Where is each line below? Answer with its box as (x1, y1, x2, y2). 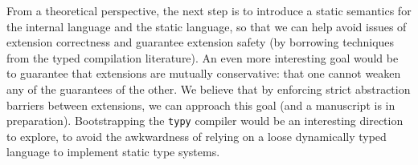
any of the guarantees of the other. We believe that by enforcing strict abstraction (6, 80, 411, 97)
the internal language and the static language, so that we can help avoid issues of (6, 18, 407, 34)
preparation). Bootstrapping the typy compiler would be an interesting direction (6, 112, 404, 129)
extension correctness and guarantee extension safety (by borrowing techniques (6, 34, 395, 50)
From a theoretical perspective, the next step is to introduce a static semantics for (6, 2, 412, 18)
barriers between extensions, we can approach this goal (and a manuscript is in (6, 96, 395, 113)
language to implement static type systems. (6, 143, 220, 160)
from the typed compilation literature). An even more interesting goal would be (6, 49, 399, 66)
